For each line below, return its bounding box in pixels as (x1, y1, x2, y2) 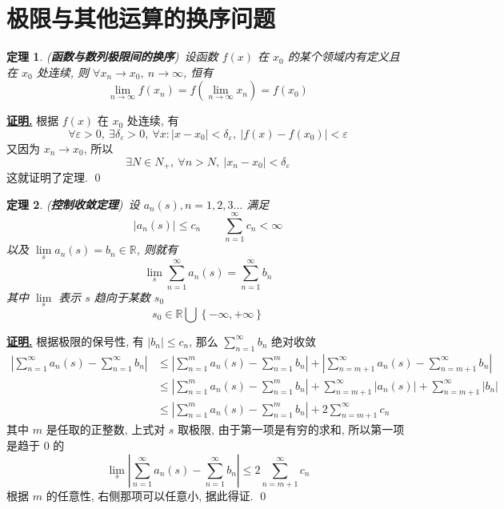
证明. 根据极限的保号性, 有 (6, 332, 144, 349)
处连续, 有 (126, 112, 179, 129)
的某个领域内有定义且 (287, 48, 400, 65)
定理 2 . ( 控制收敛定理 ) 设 (6, 195, 140, 212)
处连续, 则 (36, 63, 90, 80)
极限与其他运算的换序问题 (6, 2, 276, 34)
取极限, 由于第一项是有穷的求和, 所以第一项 (178, 421, 405, 438)
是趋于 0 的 (6, 436, 65, 453)
